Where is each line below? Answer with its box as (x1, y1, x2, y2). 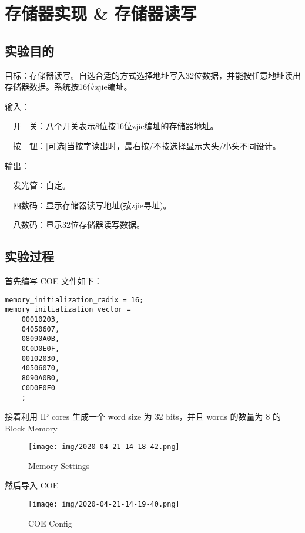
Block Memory (5, 421, 58, 434)
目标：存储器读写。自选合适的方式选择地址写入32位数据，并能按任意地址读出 (5, 69, 301, 81)
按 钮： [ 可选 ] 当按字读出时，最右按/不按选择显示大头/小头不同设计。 (12, 139, 281, 151)
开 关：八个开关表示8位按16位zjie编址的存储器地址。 (12, 120, 219, 132)
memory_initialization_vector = (5, 305, 131, 314)
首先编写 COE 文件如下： (5, 275, 102, 287)
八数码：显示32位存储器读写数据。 (12, 218, 145, 231)
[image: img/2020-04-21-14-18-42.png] (28, 443, 180, 451)
